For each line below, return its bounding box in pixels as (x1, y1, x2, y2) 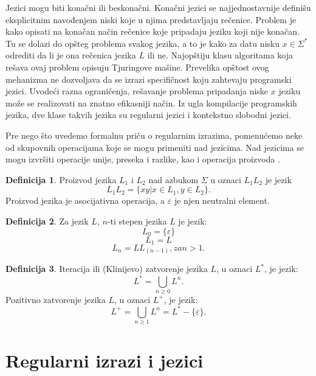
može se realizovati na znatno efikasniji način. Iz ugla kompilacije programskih (5, 96, 297, 109)
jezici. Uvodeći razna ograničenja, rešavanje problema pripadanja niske (5, 85, 269, 97)
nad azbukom (148, 173, 199, 186)
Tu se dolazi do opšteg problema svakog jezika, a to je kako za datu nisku (5, 37, 280, 49)
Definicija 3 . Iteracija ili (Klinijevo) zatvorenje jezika (5, 262, 208, 275)
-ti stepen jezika (107, 214, 167, 227)
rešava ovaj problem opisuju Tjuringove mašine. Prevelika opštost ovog (5, 60, 269, 73)
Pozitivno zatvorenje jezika (5, 293, 106, 305)
